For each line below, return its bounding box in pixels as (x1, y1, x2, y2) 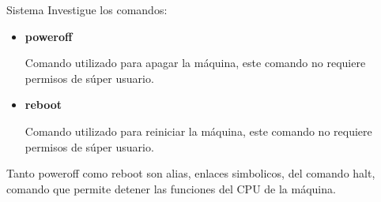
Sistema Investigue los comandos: (6, 2, 168, 17)
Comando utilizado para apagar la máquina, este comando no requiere (25, 54, 366, 71)
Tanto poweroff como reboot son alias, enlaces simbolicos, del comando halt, (6, 165, 375, 181)
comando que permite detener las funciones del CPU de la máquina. (6, 180, 336, 196)
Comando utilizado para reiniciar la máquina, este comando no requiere (25, 122, 372, 139)
